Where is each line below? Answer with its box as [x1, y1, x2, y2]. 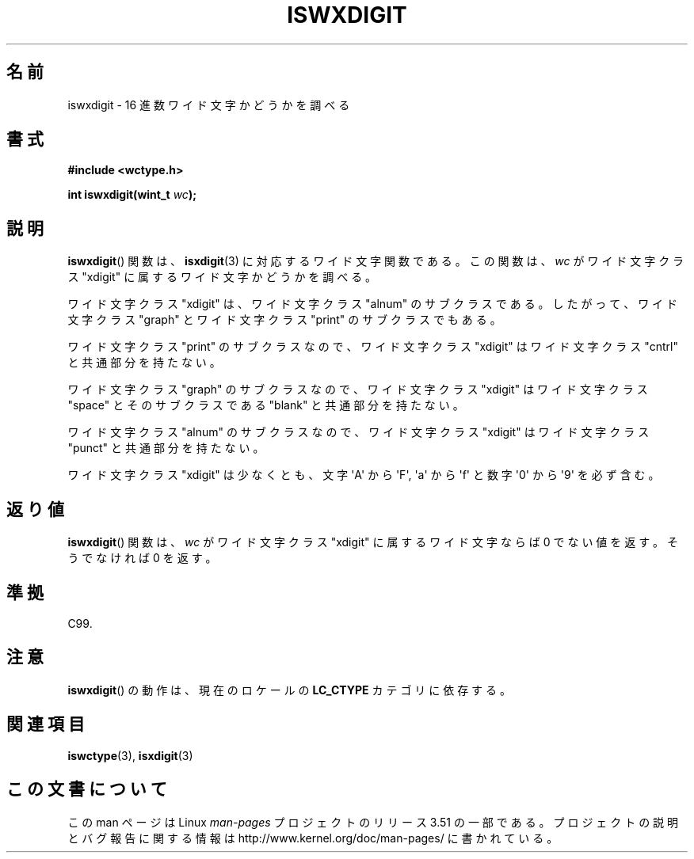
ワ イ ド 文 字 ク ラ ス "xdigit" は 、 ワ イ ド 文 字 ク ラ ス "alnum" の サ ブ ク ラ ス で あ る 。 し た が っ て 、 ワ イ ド [67, 297, 678, 311]
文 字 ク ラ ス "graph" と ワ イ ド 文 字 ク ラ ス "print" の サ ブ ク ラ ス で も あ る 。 [67, 313, 501, 327]
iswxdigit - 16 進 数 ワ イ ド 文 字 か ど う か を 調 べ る [67, 97, 350, 112]
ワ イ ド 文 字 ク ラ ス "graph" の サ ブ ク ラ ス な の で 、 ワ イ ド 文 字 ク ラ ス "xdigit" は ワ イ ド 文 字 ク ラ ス [67, 382, 648, 397]
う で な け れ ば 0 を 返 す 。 [67, 551, 217, 565]
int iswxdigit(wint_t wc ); [67, 188, 196, 202]
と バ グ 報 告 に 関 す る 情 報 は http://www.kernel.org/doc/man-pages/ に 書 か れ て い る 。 [67, 830, 559, 845]
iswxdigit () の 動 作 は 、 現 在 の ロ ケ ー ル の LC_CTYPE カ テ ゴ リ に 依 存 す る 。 [67, 682, 511, 697]
